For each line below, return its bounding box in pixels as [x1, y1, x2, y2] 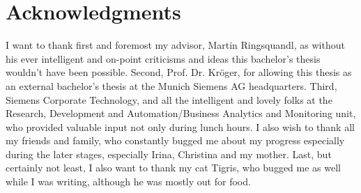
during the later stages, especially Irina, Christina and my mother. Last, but [6, 146, 332, 161]
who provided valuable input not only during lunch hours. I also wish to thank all [6, 119, 355, 134]
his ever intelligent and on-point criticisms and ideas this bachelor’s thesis [6, 51, 321, 65]
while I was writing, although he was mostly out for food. [6, 174, 251, 189]
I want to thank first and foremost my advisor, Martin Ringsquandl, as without [6, 38, 345, 52]
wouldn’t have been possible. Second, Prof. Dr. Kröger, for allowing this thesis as [6, 65, 352, 79]
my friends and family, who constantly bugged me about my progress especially [6, 133, 345, 148]
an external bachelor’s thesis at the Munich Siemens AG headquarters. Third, [6, 78, 337, 93]
